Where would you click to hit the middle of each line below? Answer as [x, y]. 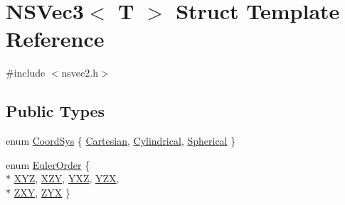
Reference [55, 39]
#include [26, 73]
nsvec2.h [80, 73]
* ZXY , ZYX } [38, 192]
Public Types [55, 111]
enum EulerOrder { [48, 164]
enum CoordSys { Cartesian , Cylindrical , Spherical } [121, 141]
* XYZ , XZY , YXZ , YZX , [63, 178]
